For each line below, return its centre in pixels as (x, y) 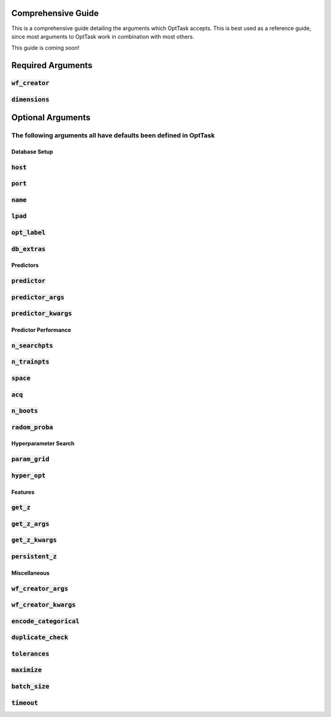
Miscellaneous (31, 573)
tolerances (30, 654)
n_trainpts (30, 362)
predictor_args (38, 297)
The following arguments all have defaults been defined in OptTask (113, 136)
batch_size (30, 686)
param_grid (30, 459)
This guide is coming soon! (45, 48)
